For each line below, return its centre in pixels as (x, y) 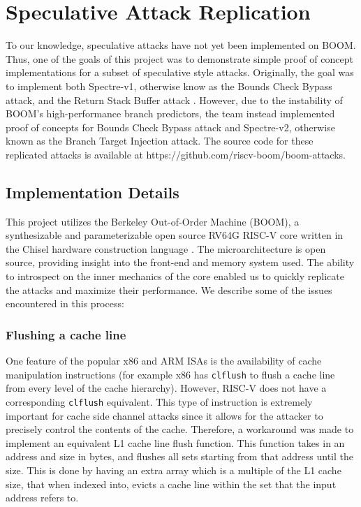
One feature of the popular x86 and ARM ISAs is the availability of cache (164, 361)
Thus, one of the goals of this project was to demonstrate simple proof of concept (179, 58)
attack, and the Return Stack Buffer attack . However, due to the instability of (174, 100)
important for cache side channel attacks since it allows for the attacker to (164, 415)
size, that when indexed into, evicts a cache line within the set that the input (171, 484)
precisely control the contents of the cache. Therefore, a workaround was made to (180, 429)
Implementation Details (93, 192)
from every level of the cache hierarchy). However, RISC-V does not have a (166, 388)
